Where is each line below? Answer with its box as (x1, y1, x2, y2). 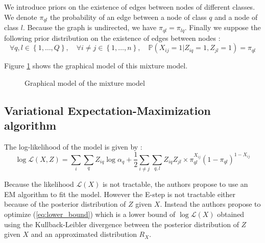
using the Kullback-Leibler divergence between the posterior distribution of (4, 218, 239, 229)
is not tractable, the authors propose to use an (102, 179, 248, 189)
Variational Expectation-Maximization (4, 102, 211, 118)
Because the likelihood (4, 179, 74, 189)
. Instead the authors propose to (160, 199, 261, 209)
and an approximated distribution (31, 229, 137, 239)
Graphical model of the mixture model (25, 77, 145, 88)
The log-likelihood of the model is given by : (4, 141, 142, 152)
